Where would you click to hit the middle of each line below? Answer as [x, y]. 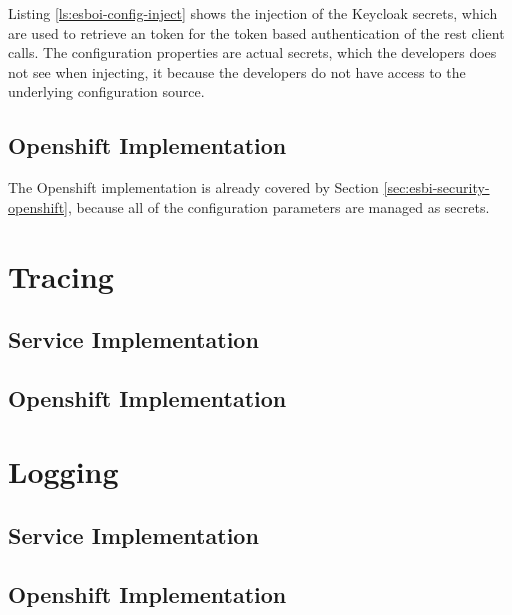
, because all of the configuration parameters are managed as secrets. [279, 206]
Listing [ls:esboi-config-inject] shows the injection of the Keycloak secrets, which [253, 13]
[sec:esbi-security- [436, 187]
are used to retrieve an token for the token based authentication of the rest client [256, 32]
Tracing [61, 275]
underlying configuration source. [106, 91]
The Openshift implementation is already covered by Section [193, 187]
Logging [63, 471]
